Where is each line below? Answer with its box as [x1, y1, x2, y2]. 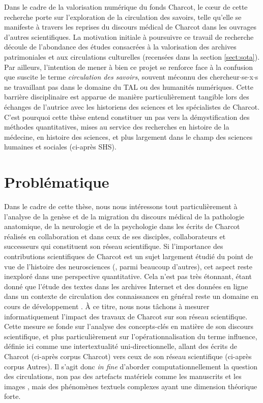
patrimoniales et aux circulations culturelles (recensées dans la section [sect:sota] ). [4, 51, 260, 62]
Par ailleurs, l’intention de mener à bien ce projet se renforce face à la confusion [4, 61, 253, 72]
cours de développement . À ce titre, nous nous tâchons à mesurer [4, 300, 210, 311]
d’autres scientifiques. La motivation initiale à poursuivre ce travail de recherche [4, 31, 254, 42]
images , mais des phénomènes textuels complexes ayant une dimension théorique [4, 381, 257, 391]
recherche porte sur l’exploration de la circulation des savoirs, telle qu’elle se [4, 11, 242, 22]
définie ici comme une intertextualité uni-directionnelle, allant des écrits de [4, 341, 237, 351]
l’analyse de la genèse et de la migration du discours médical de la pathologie [4, 211, 245, 221]
